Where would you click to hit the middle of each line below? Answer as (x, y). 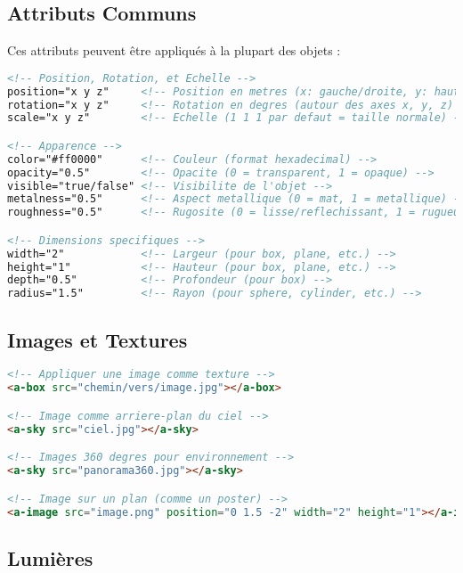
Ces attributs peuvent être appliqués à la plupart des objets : (174, 50)
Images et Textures (97, 339)
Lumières (50, 557)
